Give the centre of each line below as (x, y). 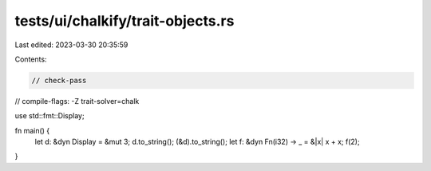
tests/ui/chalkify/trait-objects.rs (125, 21)
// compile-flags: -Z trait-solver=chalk (77, 101)
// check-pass (59, 80)
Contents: (31, 59)
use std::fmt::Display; (49, 116)
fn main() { (32, 130)
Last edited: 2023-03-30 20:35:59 (71, 45)
